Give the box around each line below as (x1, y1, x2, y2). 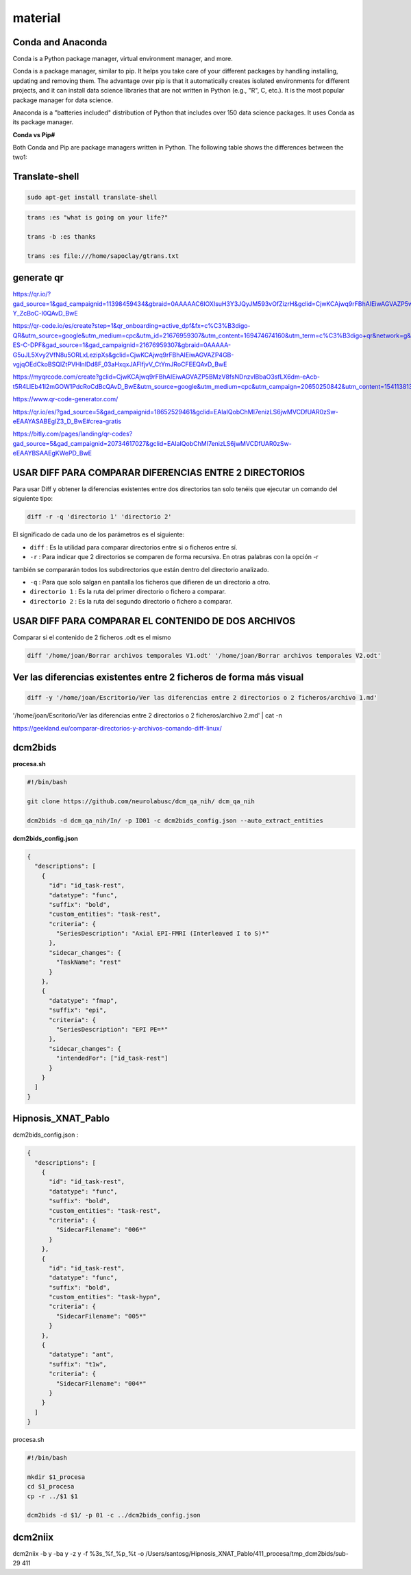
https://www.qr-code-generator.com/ (12, 395, 119, 403)
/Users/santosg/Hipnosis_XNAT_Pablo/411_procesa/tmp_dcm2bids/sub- (145, 1549, 349, 1557)
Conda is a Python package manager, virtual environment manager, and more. (12, 55, 233, 63)
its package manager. (12, 118, 74, 126)
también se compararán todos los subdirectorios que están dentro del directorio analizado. (12, 565, 270, 573)
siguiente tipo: (12, 495, 53, 503)
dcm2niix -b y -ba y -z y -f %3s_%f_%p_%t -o (12, 1549, 145, 1557)
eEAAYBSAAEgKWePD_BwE (12, 449, 92, 458)
